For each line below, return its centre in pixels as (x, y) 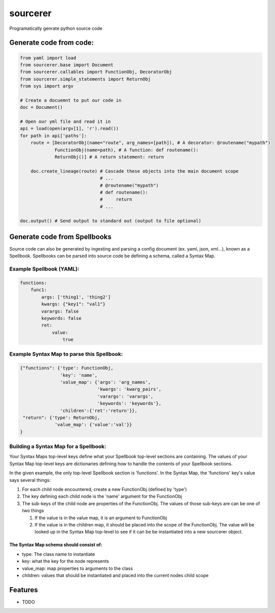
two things (33, 511)
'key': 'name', (79, 375)
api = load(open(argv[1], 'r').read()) (69, 129)
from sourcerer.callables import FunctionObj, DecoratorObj (96, 72)
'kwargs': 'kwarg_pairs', (129, 389)
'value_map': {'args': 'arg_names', (105, 382)
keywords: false (61, 318)
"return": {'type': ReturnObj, (62, 417)
